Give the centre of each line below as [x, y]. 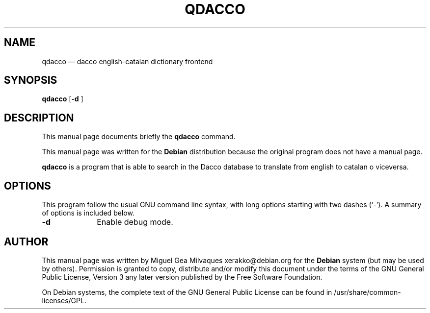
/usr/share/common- [367, 292]
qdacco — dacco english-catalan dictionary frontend [127, 61]
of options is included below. [88, 213]
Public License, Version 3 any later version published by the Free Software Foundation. [182, 277]
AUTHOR [26, 241]
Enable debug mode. [135, 222]
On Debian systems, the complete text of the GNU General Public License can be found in [187, 292]
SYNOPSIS [31, 80]
